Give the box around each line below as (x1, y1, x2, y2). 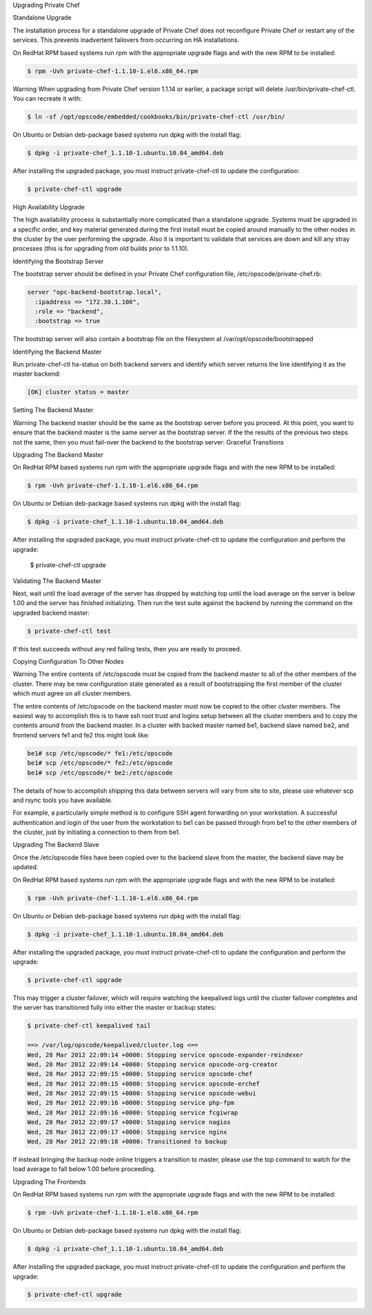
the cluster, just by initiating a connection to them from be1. (12, 828, 180, 837)
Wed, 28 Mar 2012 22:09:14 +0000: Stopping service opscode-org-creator (27, 1060, 278, 1068)
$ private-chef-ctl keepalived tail (27, 1022, 152, 1030)
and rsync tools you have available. (12, 796, 113, 804)
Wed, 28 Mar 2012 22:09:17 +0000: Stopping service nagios (27, 1119, 231, 1126)
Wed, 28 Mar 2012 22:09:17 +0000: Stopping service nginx (27, 1128, 227, 1136)
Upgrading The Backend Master (12, 451, 103, 459)
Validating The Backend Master (12, 576, 102, 585)
